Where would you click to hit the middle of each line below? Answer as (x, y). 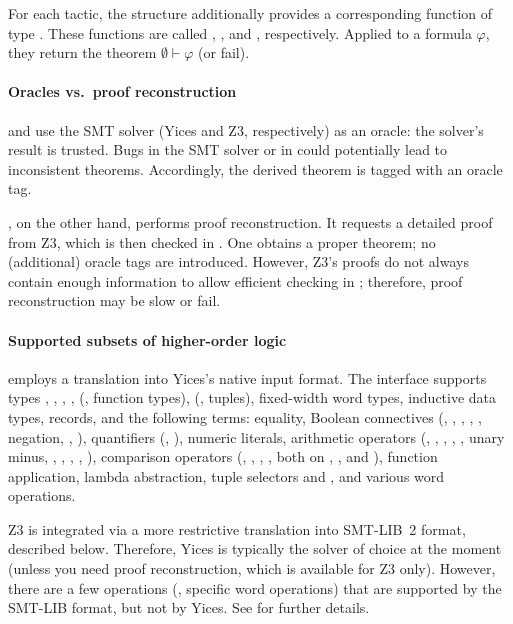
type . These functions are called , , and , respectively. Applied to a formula (240, 32)
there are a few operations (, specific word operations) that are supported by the (255, 587)
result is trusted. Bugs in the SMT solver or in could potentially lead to (228, 149)
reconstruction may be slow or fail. (114, 300)
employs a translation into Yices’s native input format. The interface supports (247, 377)
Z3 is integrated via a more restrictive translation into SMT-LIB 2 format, (237, 528)
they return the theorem (82, 52)
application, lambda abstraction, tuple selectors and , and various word (226, 475)
